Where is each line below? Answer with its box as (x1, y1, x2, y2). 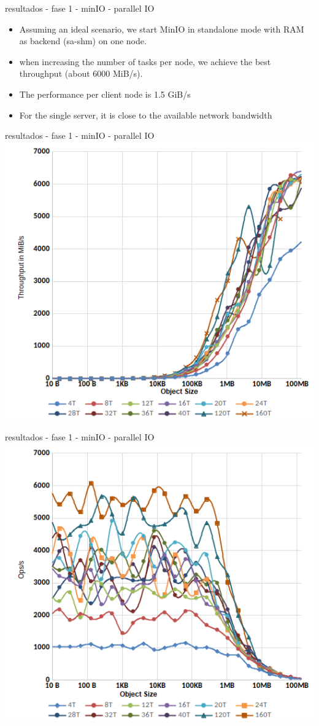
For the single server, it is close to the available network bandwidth (19, 108, 272, 121)
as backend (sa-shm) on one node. (19, 34, 147, 47)
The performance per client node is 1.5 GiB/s (19, 87, 191, 100)
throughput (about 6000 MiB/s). (19, 67, 143, 80)
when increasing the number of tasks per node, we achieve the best (19, 55, 271, 68)
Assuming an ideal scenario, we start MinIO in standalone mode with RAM (19, 22, 304, 35)
